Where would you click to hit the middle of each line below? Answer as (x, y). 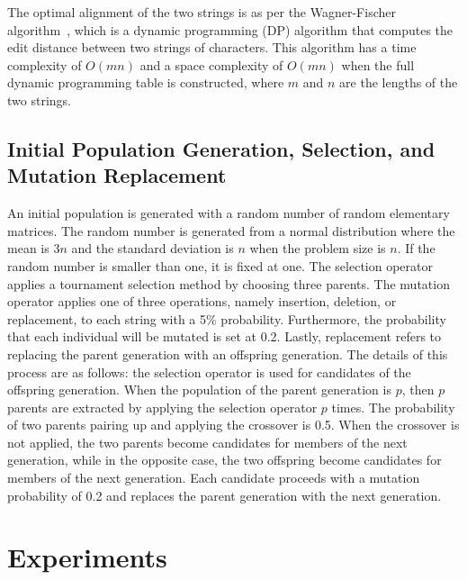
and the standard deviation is (153, 248)
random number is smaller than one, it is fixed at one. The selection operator (220, 265)
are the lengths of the (399, 82)
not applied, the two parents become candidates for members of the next (207, 442)
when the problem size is (318, 248)
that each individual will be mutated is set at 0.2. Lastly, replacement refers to (225, 336)
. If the (416, 248)
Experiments (87, 557)
